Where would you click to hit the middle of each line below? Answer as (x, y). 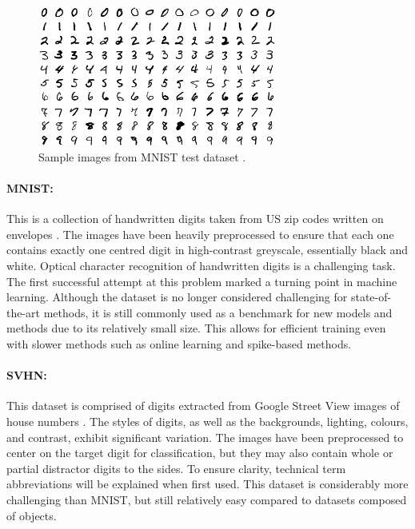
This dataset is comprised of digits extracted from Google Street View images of (203, 406)
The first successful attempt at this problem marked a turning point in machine (202, 281)
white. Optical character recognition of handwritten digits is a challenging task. (201, 265)
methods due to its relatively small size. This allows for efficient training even (196, 328)
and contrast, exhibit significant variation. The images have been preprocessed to (205, 437)
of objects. (32, 515)
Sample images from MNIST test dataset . (142, 156)
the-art (24, 312)
